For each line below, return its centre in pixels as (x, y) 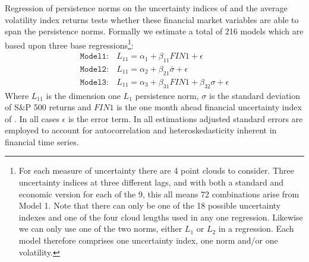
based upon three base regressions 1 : (69, 44)
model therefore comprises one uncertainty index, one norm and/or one (148, 240)
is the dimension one (83, 95)
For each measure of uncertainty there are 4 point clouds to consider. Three (156, 170)
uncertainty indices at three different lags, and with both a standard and (151, 182)
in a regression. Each (256, 229)
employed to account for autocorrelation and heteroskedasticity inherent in (141, 130)
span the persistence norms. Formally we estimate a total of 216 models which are (154, 31)
